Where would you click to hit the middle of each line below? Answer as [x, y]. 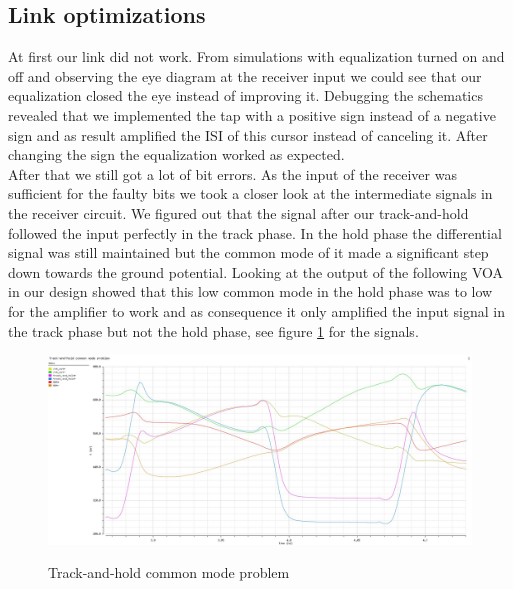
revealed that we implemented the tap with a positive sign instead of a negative [252, 114]
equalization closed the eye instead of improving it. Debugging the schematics [245, 95]
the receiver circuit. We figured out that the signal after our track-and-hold [238, 212]
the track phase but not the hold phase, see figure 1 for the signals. [213, 330]
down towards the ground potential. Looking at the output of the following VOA [256, 271]
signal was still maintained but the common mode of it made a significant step [248, 252]
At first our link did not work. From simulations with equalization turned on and [256, 56]
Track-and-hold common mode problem [169, 572]
